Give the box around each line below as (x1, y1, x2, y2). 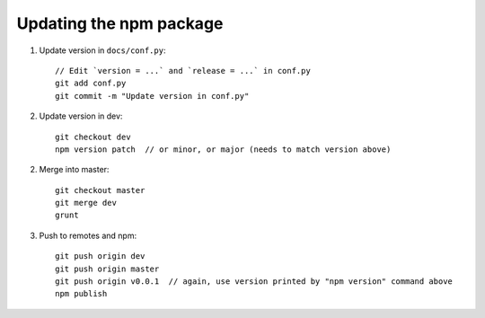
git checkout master (55, 185, 145, 195)
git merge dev (55, 198, 117, 208)
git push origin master (55, 263, 160, 274)
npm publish (55, 288, 108, 299)
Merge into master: (39, 164, 110, 175)
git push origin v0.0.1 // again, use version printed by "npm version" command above (55, 277, 454, 287)
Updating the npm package (16, 13, 224, 33)
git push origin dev (55, 252, 145, 261)
